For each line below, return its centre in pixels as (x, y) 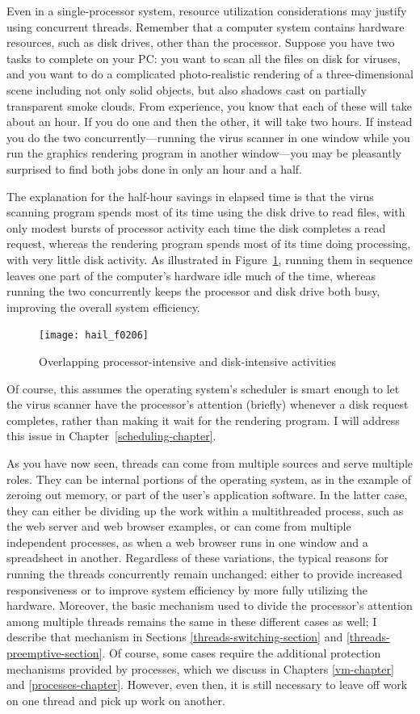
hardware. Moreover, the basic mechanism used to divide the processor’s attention (210, 605)
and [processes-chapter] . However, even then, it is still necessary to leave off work (207, 685)
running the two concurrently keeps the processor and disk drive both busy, (193, 291)
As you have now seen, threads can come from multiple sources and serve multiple (210, 462)
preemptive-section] (55, 653)
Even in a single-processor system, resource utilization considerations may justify (207, 10)
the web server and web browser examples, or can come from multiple (179, 526)
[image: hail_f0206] (94, 336)
